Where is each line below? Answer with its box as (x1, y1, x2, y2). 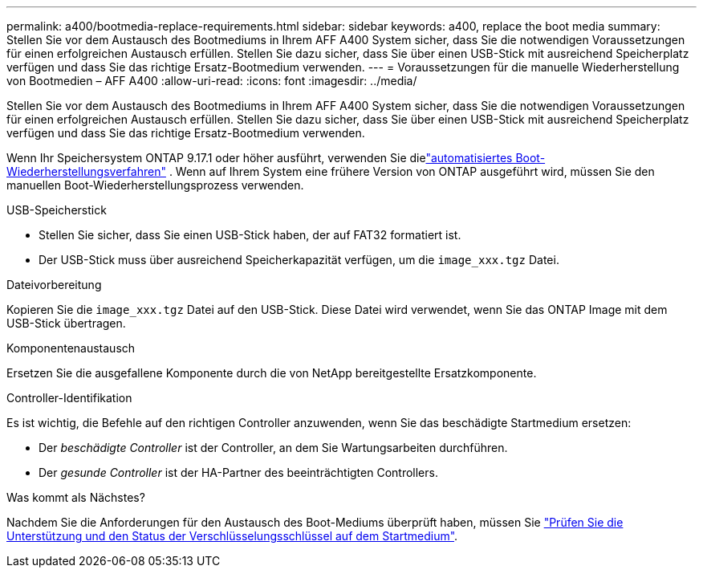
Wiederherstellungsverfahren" (6, 165, 166, 178)
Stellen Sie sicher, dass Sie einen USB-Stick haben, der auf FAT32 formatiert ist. (39, 228, 461, 242)
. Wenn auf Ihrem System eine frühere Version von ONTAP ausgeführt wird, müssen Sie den (169, 165, 655, 178)
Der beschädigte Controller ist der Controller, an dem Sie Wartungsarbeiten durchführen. (39, 441, 508, 454)
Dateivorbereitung (6, 278, 102, 291)
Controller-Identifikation (6, 391, 132, 405)
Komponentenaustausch (6, 341, 136, 355)
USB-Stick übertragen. (6, 316, 126, 330)
